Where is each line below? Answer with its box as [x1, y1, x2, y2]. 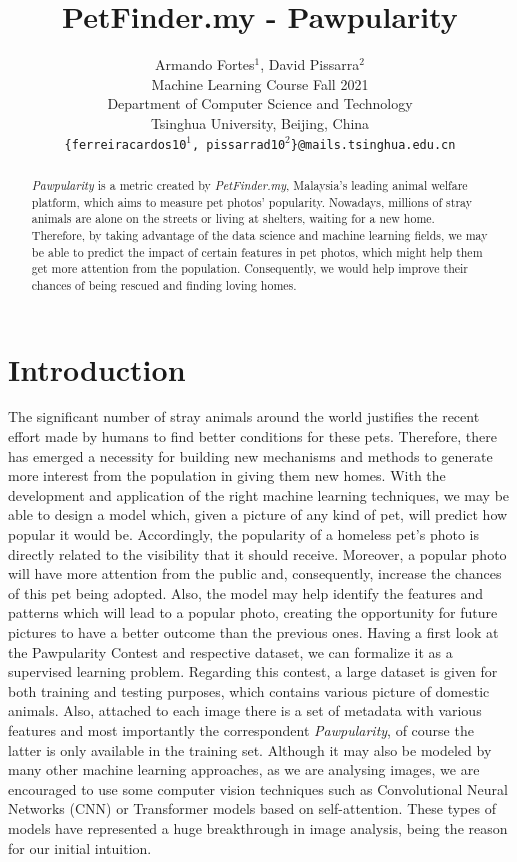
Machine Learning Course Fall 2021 [151, 73, 369, 94]
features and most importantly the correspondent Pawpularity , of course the [8, 719, 474, 740]
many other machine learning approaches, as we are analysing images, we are [8, 759, 480, 780]
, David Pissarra [260, 54, 360, 75]
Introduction [8, 348, 186, 389]
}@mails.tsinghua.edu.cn [290, 137, 456, 152]
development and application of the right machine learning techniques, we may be [8, 484, 510, 505]
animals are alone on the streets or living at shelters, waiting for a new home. [31, 210, 435, 227]
